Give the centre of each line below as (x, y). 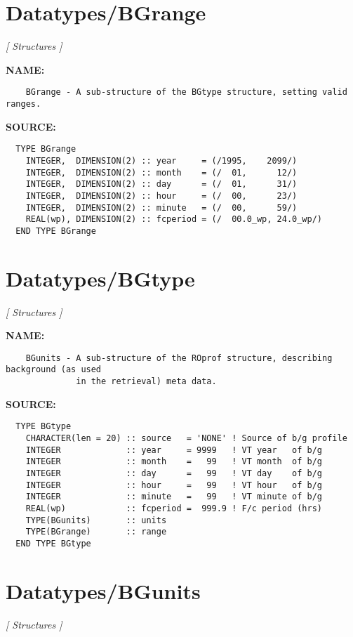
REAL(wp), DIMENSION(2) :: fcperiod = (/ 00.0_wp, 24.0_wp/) (174, 219)
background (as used (54, 370)
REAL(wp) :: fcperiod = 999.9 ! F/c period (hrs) (174, 508)
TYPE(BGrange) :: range (96, 532)
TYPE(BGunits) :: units (96, 520)
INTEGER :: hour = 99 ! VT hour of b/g (174, 485)
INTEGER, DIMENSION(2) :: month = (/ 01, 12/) (161, 172)
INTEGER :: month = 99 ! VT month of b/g (174, 462)
